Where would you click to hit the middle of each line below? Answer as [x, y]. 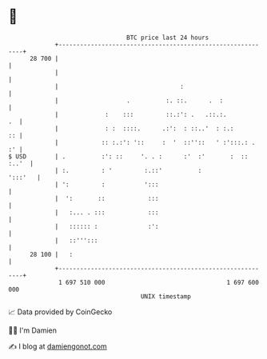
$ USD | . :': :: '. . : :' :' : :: [128, 156]
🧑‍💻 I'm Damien [33, 330]
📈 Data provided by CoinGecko [60, 312]
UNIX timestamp [166, 296]
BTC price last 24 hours [168, 38]
